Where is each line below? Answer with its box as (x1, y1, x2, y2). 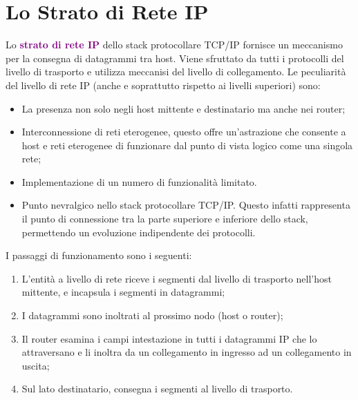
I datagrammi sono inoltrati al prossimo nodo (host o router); (21, 308, 283, 323)
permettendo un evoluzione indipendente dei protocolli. (21, 225, 256, 239)
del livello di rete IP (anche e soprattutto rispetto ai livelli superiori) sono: (6, 77, 321, 92)
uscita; (21, 358, 50, 372)
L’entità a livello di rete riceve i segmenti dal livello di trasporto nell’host (21, 271, 332, 285)
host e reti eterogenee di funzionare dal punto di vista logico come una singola (21, 137, 353, 152)
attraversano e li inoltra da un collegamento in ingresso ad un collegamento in (21, 345, 352, 359)
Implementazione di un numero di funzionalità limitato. (21, 174, 257, 189)
